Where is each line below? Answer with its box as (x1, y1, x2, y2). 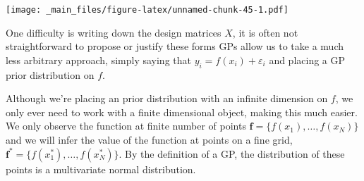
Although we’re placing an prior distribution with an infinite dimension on (6, 91, 328, 106)
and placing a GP (269, 52, 346, 67)
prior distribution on (6, 67, 95, 82)
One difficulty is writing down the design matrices (6, 25, 222, 39)
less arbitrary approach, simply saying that (6, 52, 191, 67)
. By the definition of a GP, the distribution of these (119, 146, 345, 161)
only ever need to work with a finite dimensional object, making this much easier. (6, 104, 358, 119)
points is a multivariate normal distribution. (6, 161, 196, 176)
